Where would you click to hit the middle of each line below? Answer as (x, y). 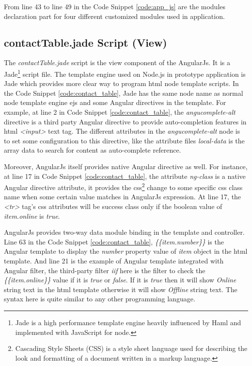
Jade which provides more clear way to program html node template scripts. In (121, 83)
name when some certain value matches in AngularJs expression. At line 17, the (123, 197)
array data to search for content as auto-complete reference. (93, 150)
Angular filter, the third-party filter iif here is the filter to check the (105, 270)
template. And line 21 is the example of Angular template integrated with (114, 260)
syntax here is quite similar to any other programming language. (100, 299)
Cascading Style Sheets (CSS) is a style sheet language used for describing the (131, 348)
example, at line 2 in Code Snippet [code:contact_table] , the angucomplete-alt (120, 112)
